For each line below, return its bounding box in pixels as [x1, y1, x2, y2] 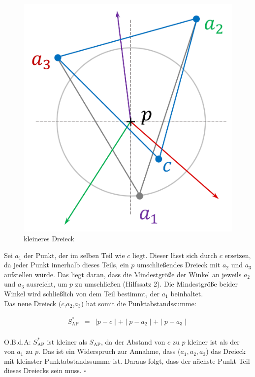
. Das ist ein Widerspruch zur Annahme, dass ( [38, 346, 181, 356]
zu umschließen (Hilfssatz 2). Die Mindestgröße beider [75, 279, 238, 289]
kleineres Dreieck [24, 233, 74, 243]
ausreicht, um [26, 279, 67, 289]
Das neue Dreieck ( [4, 298, 62, 308]
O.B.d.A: [4, 336, 31, 347]
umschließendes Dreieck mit [137, 260, 221, 270]
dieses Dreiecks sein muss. [4, 365, 82, 376]
